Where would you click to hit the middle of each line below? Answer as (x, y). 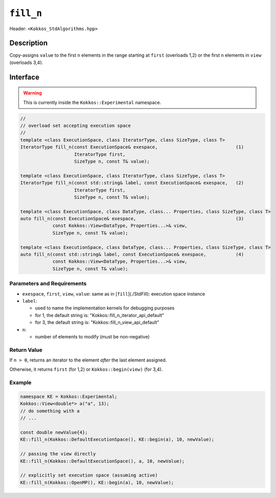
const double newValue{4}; (54, 432)
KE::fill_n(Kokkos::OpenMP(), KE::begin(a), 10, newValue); (97, 482)
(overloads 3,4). (26, 62)
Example (20, 382)
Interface (24, 77)
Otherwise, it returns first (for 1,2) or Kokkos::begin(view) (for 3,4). (86, 369)
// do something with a (50, 411)
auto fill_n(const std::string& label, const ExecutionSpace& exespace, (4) (132, 255)
